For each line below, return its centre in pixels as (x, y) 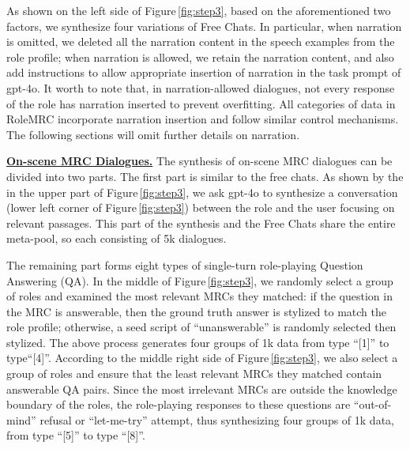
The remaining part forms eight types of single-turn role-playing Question (185, 264)
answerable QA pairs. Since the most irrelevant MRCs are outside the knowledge (202, 389)
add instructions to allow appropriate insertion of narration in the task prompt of (204, 72)
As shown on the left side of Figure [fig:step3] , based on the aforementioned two (199, 10)
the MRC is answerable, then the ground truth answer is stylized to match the (196, 311)
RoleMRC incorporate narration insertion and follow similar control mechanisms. (203, 119)
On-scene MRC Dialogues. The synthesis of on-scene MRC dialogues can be (199, 161)
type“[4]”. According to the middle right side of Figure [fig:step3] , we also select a (202, 358)
